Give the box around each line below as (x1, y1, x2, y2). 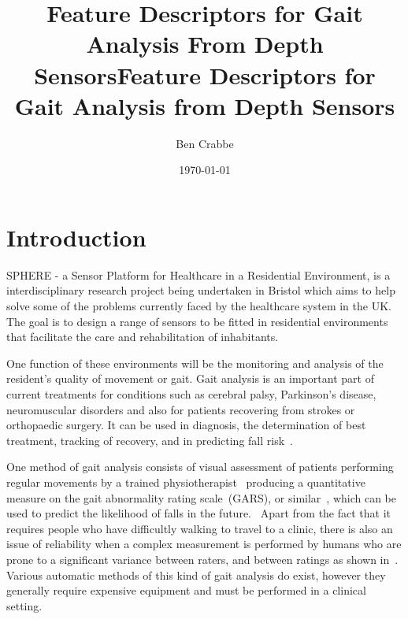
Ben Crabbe (176, 135, 234, 151)
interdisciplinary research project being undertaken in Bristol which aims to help (6, 282, 395, 298)
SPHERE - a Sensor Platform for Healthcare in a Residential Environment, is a (6, 266, 391, 283)
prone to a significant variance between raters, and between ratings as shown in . (6, 550, 399, 567)
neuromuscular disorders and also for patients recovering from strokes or (6, 401, 355, 417)
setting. (6, 597, 43, 613)
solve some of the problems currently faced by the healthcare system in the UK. (6, 298, 391, 313)
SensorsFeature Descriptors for (34, 58, 376, 91)
